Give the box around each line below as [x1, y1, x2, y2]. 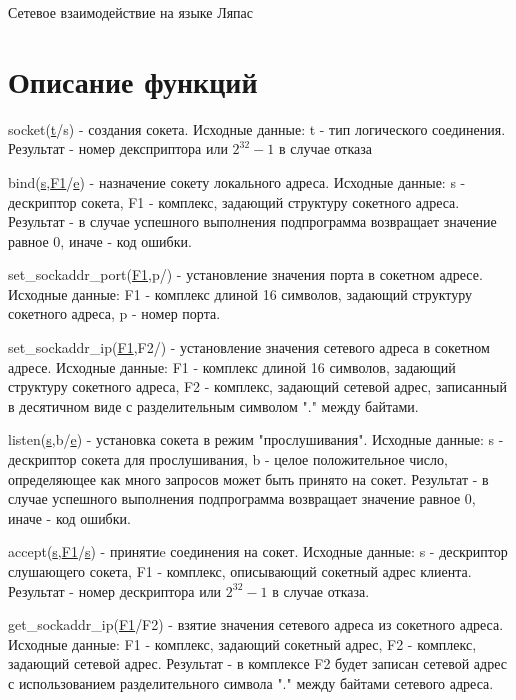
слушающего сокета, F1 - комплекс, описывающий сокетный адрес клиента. [8, 561, 472, 581]
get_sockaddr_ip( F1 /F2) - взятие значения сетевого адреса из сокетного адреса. [8, 614, 504, 635]
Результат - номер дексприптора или [8, 138, 228, 159]
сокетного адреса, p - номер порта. [8, 303, 221, 324]
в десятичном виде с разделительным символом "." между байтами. [8, 395, 419, 416]
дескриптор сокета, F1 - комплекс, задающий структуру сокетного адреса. [8, 191, 460, 212]
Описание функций [8, 60, 258, 101]
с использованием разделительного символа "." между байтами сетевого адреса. [8, 672, 494, 693]
